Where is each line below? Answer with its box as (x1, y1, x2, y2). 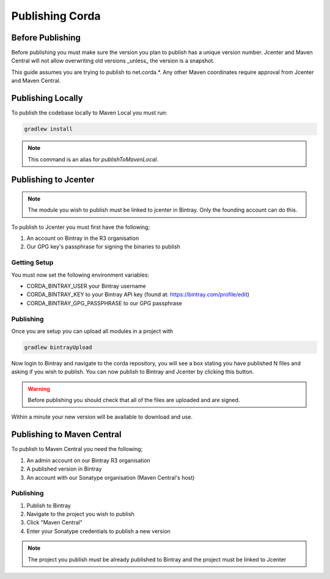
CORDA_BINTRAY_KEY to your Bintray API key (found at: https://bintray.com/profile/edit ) (26, 291, 250, 298)
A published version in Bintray (26, 465, 102, 473)
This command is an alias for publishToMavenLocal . (28, 155, 159, 163)
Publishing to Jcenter (11, 174, 95, 185)
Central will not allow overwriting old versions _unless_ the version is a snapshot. (11, 57, 215, 64)
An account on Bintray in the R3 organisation (26, 234, 139, 242)
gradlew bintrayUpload (24, 343, 92, 351)
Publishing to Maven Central (11, 429, 122, 440)
